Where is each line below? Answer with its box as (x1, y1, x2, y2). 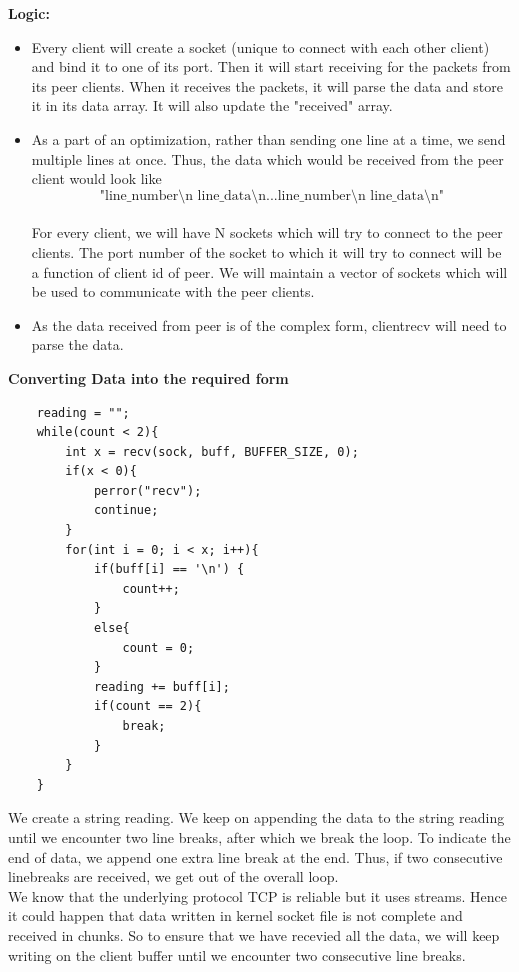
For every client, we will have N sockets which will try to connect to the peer (31, 222, 503, 243)
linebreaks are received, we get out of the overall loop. (8, 866, 339, 887)
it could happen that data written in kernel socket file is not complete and (8, 905, 463, 926)
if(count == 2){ (93, 699, 202, 714)
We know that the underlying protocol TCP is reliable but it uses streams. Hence (8, 885, 507, 906)
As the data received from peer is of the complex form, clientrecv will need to (31, 314, 507, 335)
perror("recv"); (93, 483, 202, 498)
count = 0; (122, 640, 195, 655)
